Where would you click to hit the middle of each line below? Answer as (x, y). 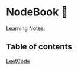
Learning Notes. (26, 28)
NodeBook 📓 (37, 12)
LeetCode (18, 61)
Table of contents (39, 47)
